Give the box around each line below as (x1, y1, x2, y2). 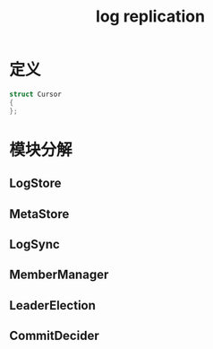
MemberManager (9, 267, 109, 283)
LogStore (9, 176, 62, 191)
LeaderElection (9, 298, 97, 313)
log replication (95, 6, 206, 27)
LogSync (9, 236, 60, 252)
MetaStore (9, 206, 70, 222)
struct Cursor (9, 90, 63, 99)
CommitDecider (9, 328, 100, 344)
